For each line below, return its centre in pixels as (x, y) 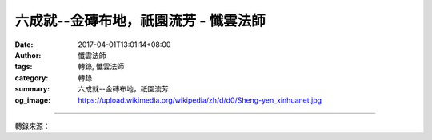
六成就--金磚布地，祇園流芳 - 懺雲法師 (140, 21)
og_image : (33, 100)
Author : (28, 55)
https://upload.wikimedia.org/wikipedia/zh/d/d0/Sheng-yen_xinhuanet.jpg (200, 100)
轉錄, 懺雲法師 (101, 67)
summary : (32, 89)
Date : (24, 45)
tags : (24, 67)
